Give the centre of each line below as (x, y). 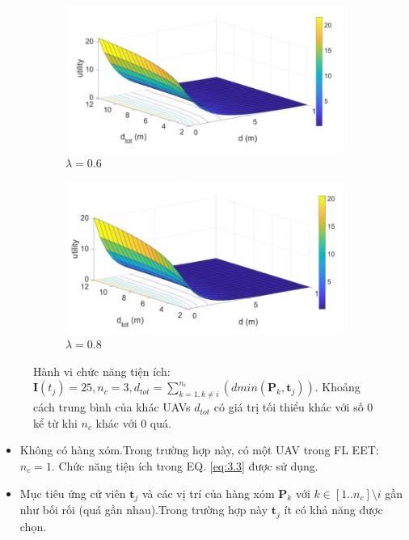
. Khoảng (337, 387)
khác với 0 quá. (133, 422)
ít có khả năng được (333, 510)
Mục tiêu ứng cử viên (73, 493)
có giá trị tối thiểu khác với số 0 (293, 407)
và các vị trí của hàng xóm (208, 493)
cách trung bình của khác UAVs (112, 407)
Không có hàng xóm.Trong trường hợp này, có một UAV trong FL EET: (199, 450)
